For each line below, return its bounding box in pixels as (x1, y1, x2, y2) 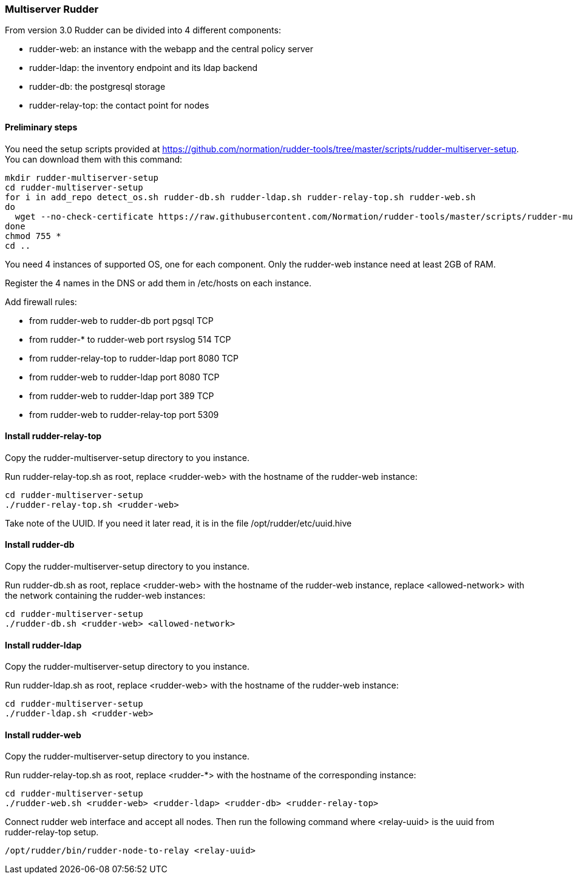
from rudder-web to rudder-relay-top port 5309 (29, 409, 219, 420)
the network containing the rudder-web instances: (5, 590, 206, 601)
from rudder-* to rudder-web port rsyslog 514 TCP (29, 334, 231, 345)
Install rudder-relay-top (5, 431, 102, 442)
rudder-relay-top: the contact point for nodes (29, 100, 209, 111)
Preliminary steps (5, 121, 78, 132)
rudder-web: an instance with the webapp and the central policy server (29, 44, 313, 55)
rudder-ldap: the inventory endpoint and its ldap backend (29, 62, 258, 73)
